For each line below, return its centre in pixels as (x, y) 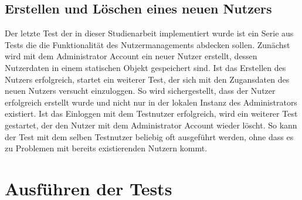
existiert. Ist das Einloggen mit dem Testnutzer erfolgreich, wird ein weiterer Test (151, 113)
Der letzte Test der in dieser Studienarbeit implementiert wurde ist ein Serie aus (149, 33)
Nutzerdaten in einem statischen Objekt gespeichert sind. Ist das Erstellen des (145, 67)
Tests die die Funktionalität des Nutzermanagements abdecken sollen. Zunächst (147, 44)
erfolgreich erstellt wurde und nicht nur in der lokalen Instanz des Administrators (151, 102)
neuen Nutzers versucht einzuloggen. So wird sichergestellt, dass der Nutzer (140, 91)
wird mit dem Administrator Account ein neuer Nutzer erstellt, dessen (131, 56)
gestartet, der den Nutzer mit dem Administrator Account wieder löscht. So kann (151, 125)
